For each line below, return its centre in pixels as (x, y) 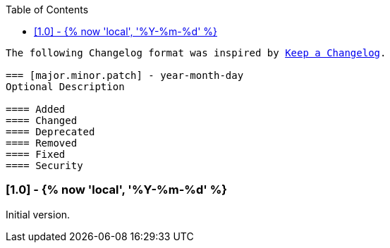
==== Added (36, 109)
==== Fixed (36, 154)
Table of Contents (47, 10)
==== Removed (42, 143)
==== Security (44, 166)
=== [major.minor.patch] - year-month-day (125, 75)
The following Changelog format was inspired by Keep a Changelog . (196, 53)
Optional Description (65, 87)
